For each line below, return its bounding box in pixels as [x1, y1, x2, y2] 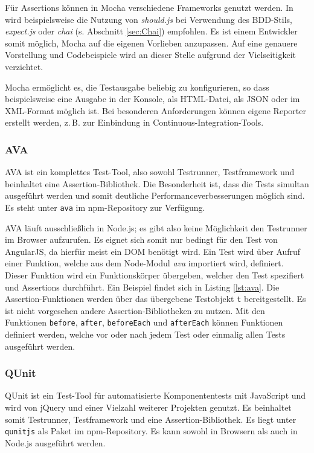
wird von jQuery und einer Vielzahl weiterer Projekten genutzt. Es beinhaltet [5, 401, 292, 414]
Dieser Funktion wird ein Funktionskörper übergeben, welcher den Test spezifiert [5, 268, 304, 281]
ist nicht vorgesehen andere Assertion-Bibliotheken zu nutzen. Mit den [5, 304, 265, 316]
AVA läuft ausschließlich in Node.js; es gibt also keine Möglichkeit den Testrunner [5, 221, 307, 234]
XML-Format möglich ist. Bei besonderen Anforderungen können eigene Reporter [5, 104, 306, 117]
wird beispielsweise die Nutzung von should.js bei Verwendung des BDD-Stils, [5, 13, 293, 25]
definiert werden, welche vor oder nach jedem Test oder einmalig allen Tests [5, 328, 286, 341]
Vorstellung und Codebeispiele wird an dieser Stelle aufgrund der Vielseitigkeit [5, 48, 296, 61]
